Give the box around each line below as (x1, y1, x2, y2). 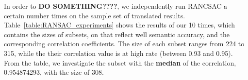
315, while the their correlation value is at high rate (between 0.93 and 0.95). (4, 48, 233, 58)
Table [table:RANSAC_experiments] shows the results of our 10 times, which (4, 20, 235, 30)
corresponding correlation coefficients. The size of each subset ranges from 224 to (4, 39, 245, 49)
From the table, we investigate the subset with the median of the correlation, (4, 57, 236, 67)
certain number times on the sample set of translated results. (4, 10, 185, 20)
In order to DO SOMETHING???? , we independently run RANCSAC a (4, 1, 228, 11)
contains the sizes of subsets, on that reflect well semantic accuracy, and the (4, 29, 230, 39)
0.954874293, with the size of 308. (4, 67, 104, 77)
